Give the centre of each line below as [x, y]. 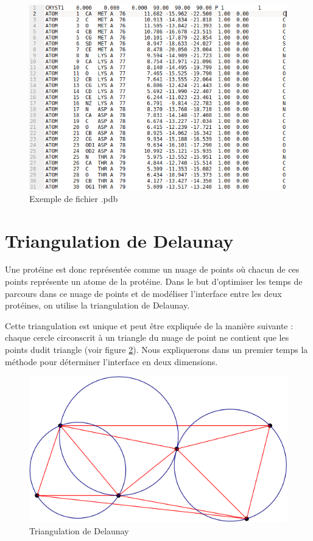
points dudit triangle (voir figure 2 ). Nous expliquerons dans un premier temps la [156, 350]
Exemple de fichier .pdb [74, 198]
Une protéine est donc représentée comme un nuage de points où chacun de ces [152, 269]
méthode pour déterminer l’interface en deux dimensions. [111, 361]
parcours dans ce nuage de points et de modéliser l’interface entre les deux [143, 293]
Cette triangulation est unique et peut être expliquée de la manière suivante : [149, 325]
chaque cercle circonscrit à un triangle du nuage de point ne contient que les [147, 337]
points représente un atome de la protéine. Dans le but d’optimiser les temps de [154, 281]
